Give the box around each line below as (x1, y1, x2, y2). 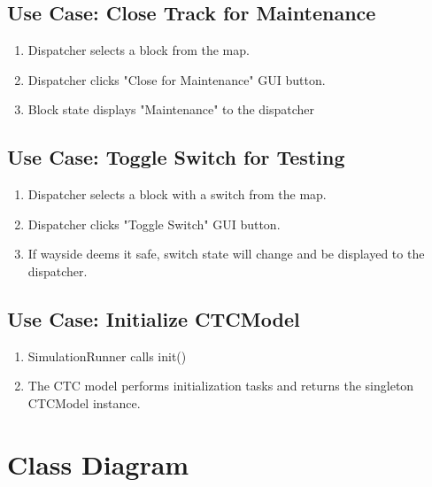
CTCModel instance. (27, 393, 141, 412)
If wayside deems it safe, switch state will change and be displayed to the (27, 244, 425, 263)
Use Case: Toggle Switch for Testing (7, 143, 345, 171)
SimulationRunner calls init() (27, 346, 187, 365)
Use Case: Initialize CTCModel (7, 305, 300, 332)
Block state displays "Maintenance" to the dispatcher (27, 100, 315, 119)
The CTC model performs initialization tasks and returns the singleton (27, 376, 414, 395)
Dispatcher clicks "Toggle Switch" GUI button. (27, 214, 281, 233)
